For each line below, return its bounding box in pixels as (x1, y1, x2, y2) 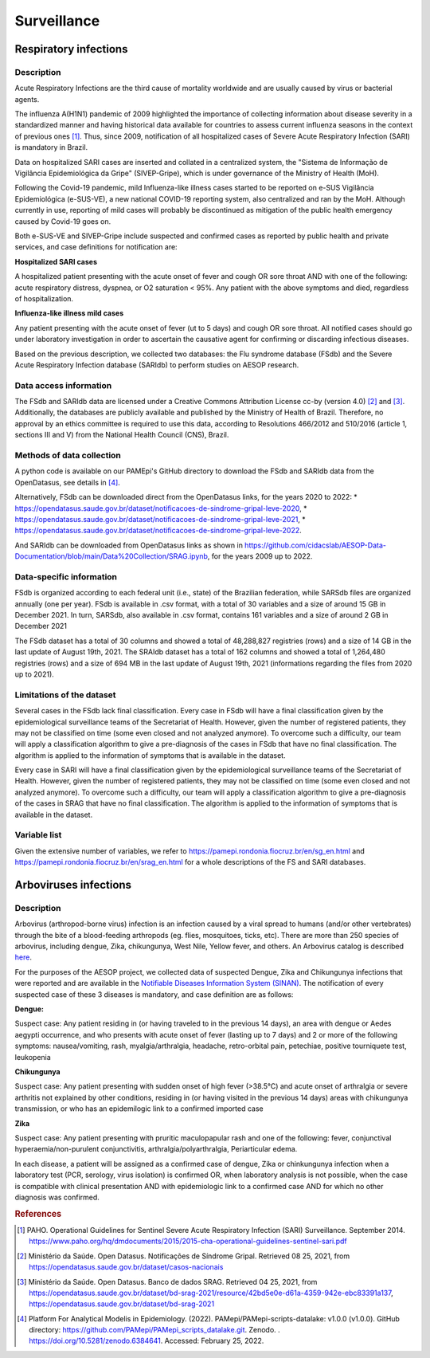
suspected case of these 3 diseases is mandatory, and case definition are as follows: (14, 989, 294, 999)
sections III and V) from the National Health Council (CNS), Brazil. (14, 430, 229, 440)
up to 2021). (14, 669, 55, 679)
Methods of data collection (14, 449, 121, 461)
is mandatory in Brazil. (14, 143, 88, 152)
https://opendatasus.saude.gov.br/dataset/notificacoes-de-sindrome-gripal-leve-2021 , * (14, 514, 306, 524)
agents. (14, 94, 40, 104)
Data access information (14, 379, 112, 391)
